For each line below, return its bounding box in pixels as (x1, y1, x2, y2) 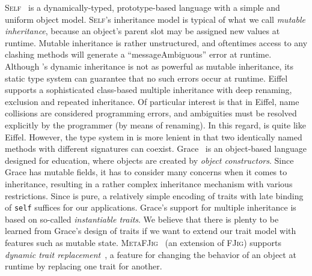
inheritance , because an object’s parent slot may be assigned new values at (5, 25, 280, 37)
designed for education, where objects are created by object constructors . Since (5, 154, 294, 166)
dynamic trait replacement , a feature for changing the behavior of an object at (5, 248, 296, 260)
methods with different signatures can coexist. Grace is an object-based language (5, 142, 307, 155)
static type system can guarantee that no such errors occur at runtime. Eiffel (5, 71, 288, 84)
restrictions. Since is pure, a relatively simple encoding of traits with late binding (5, 189, 304, 202)
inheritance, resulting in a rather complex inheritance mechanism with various (5, 177, 293, 190)
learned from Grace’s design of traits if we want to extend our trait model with (5, 224, 296, 237)
